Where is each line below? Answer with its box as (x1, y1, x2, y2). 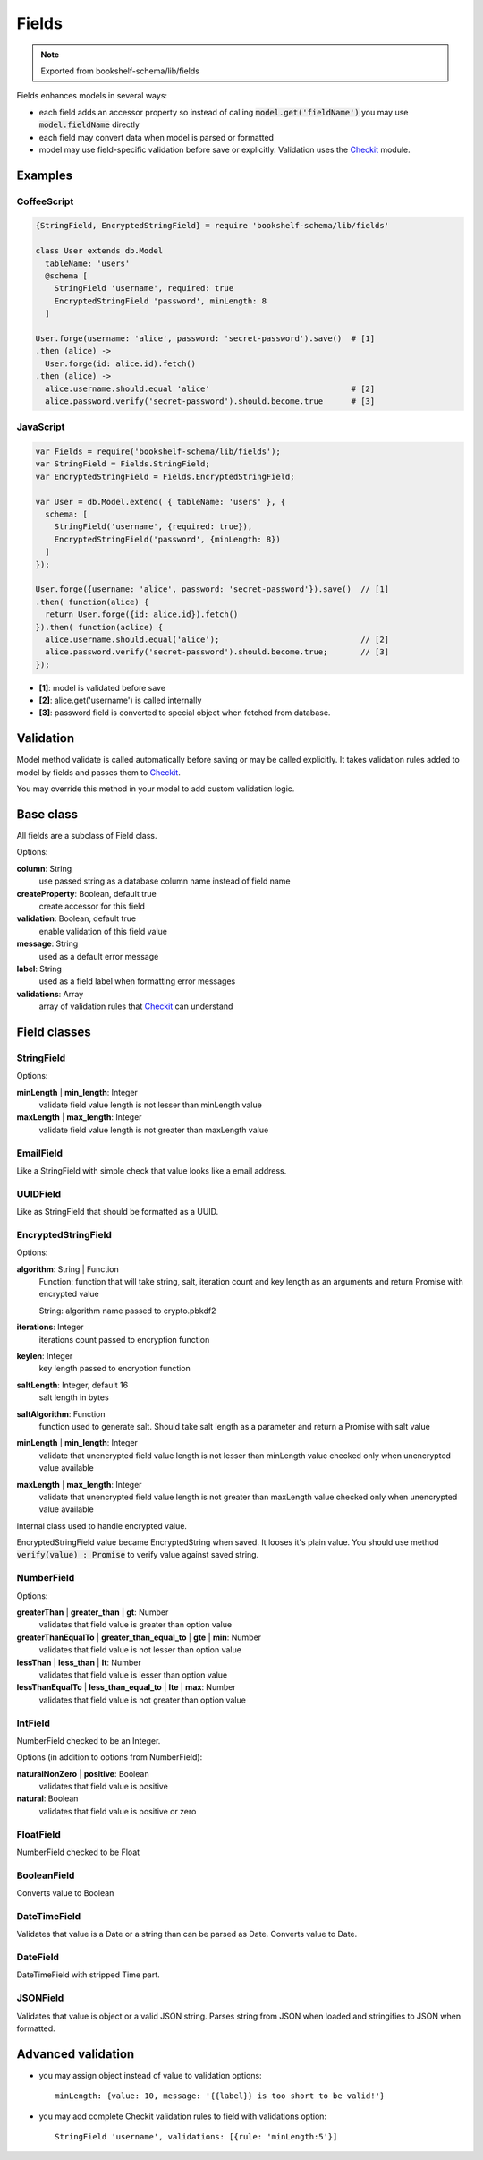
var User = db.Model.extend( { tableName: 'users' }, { (35, 497, 286, 507)
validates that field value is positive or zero (38, 1806, 197, 1816)
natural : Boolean (16, 1793, 79, 1804)
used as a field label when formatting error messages (38, 976, 236, 986)
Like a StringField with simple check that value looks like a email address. (16, 1165, 287, 1176)
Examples (16, 167, 73, 183)
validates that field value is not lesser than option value (38, 1644, 241, 1655)
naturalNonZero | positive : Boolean (16, 1768, 149, 1779)
